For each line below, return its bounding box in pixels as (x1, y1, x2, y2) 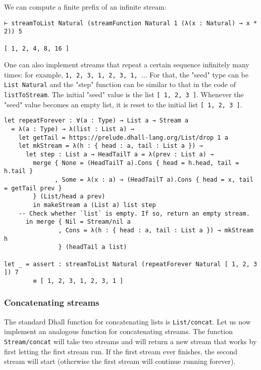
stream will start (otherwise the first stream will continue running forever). (4, 356, 236, 366)
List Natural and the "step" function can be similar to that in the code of (4, 79, 236, 90)
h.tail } (4, 168, 33, 175)
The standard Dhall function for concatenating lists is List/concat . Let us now (4, 316, 251, 326)
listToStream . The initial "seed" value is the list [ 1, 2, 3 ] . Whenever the (4, 89, 244, 100)
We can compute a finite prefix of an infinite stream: (4, 2, 167, 12)
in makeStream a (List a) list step (33, 201, 156, 209)
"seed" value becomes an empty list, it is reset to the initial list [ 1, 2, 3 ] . (4, 99, 242, 109)
